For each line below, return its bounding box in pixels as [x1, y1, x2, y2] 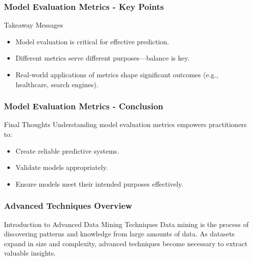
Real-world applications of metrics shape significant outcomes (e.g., [15, 69, 219, 79]
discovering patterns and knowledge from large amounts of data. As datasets [4, 228, 235, 239]
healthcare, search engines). [15, 79, 98, 89]
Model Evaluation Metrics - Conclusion [4, 100, 163, 112]
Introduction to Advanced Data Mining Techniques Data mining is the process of [4, 219, 249, 229]
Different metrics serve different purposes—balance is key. [15, 53, 190, 63]
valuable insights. [4, 248, 56, 258]
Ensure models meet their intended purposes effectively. [15, 178, 184, 189]
